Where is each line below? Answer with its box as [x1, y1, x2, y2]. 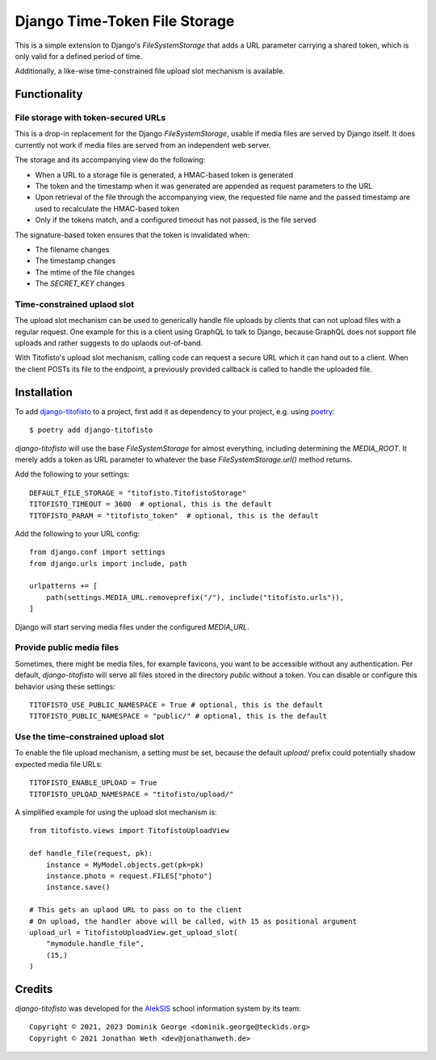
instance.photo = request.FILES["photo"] [45, 872, 213, 880]
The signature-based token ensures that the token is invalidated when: [15, 230, 250, 240]
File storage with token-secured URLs [15, 112, 166, 124]
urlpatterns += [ [29, 581, 98, 591]
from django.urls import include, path [29, 559, 187, 568]
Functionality [15, 87, 83, 101]
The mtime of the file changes [35, 267, 136, 277]
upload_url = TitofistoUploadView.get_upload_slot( [29, 928, 238, 936]
